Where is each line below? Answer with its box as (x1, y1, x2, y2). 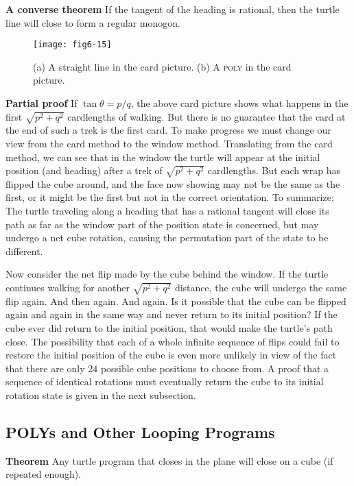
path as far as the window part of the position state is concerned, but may (5, 217, 319, 231)
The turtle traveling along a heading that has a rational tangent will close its (5, 204, 329, 218)
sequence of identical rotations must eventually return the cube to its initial (5, 374, 324, 389)
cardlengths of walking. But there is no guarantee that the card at (67, 109, 346, 123)
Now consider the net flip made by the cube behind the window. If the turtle (5, 267, 329, 281)
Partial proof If (5, 96, 78, 110)
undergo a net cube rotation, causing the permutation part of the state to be (5, 230, 329, 245)
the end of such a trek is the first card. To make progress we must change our (5, 123, 331, 137)
